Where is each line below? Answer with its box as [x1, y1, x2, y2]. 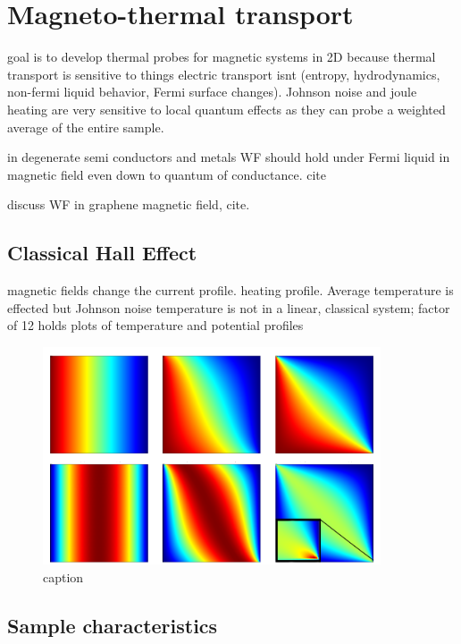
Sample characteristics [7, 612, 218, 640]
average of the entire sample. [7, 117, 164, 136]
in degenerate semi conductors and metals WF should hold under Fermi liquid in [7, 148, 450, 166]
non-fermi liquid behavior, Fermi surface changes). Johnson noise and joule [7, 82, 417, 101]
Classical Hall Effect [7, 239, 197, 267]
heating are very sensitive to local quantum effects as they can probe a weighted [7, 99, 446, 118]
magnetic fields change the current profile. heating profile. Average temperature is [7, 281, 454, 300]
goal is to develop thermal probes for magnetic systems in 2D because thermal [7, 47, 436, 66]
